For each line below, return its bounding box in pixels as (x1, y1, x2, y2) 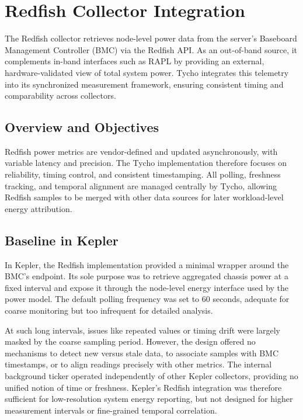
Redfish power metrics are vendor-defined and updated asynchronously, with (5, 145, 278, 157)
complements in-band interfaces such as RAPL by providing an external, (5, 55, 264, 67)
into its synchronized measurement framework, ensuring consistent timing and (5, 78, 284, 90)
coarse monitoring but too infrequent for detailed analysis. (5, 304, 213, 317)
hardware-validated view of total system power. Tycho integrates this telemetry (5, 66, 289, 78)
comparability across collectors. (5, 89, 116, 102)
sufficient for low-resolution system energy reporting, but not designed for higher (5, 393, 293, 405)
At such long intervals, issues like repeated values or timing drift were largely (5, 324, 280, 336)
